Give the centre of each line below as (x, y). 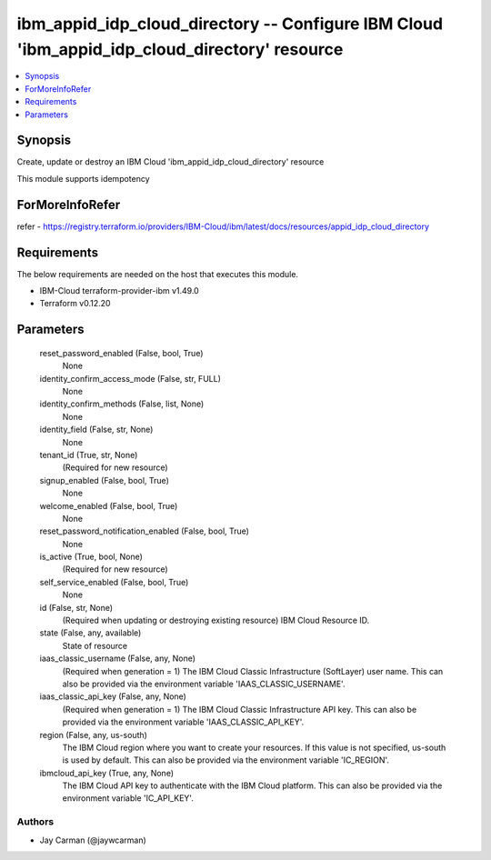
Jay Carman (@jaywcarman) (93, 840)
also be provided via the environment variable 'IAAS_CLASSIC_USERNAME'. (204, 684)
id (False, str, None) (76, 607)
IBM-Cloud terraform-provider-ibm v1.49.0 (119, 291)
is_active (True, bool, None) (91, 557)
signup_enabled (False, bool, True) (105, 480)
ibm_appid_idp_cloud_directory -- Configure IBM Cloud (230, 24)
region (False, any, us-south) (93, 735)
